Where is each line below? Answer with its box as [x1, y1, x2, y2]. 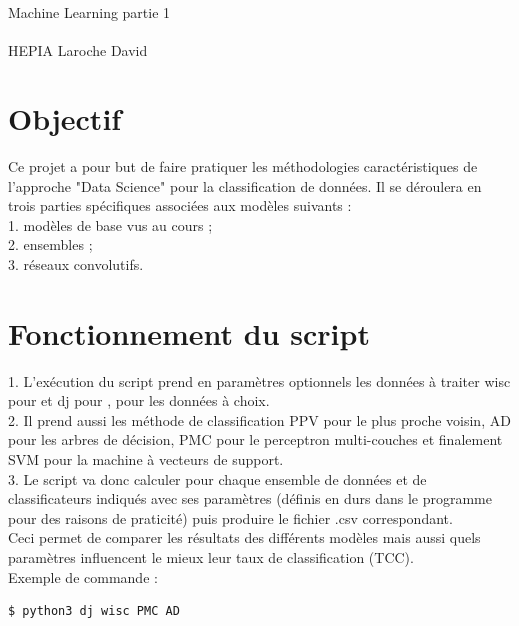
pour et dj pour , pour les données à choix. [8, 390, 270, 411]
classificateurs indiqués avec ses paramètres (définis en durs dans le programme [8, 488, 492, 509]
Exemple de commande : [8, 566, 158, 587]
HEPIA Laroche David [8, 39, 148, 60]
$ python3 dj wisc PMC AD [8, 604, 180, 619]
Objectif [8, 98, 122, 139]
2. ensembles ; [8, 234, 93, 255]
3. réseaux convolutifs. [8, 253, 144, 274]
